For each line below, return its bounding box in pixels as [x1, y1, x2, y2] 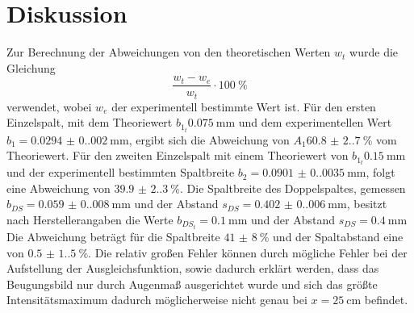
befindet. [364, 291, 408, 308]
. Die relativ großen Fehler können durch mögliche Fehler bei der [88, 244, 408, 261]
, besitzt [346, 195, 387, 212]
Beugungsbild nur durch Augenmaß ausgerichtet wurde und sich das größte [6, 275, 378, 292]
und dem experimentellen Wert [238, 114, 392, 131]
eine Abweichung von [6, 179, 111, 196]
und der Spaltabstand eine [273, 228, 404, 245]
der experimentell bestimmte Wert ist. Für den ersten [111, 98, 376, 115]
